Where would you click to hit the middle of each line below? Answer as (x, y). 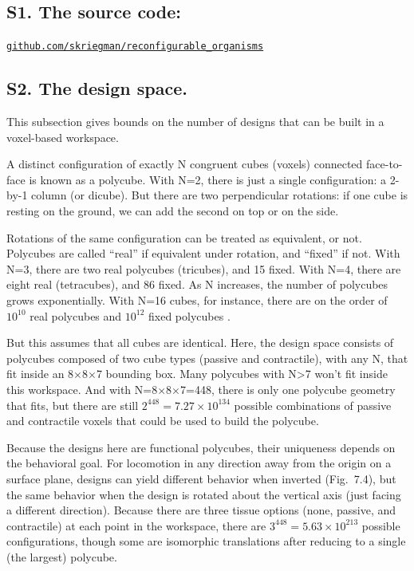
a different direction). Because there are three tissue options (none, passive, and (201, 510)
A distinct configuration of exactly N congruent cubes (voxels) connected (185, 164)
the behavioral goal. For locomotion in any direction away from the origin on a (199, 463)
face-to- (384, 164)
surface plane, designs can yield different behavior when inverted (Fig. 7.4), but (201, 478)
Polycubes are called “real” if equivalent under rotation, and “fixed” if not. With (203, 253)
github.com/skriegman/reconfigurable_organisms (135, 47)
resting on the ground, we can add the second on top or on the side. (173, 211)
